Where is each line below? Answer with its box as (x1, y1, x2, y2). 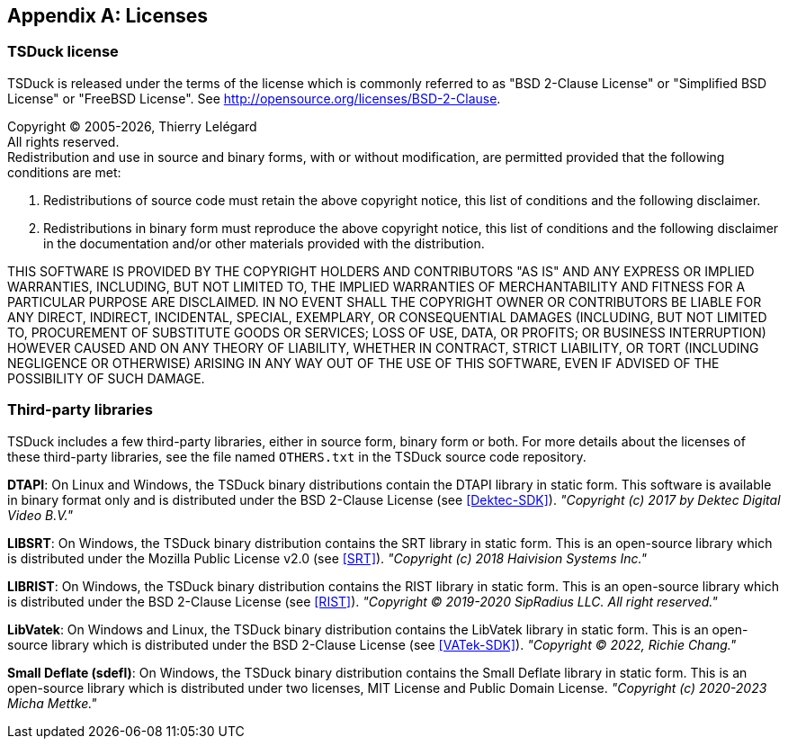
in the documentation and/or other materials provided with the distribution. (43, 235, 485, 251)
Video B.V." (7, 507, 73, 523)
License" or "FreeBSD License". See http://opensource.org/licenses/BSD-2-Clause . (7, 90, 501, 106)
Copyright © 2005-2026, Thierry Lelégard (7, 118, 257, 134)
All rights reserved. (7, 133, 120, 149)
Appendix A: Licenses (7, 4, 209, 27)
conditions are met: (7, 164, 121, 180)
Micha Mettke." (7, 695, 97, 711)
